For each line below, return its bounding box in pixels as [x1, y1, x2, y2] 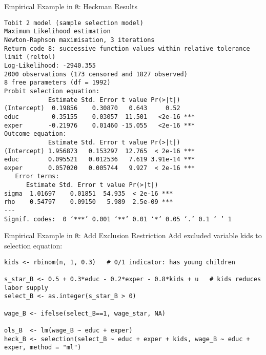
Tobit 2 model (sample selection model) [4, 19, 144, 27]
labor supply [4, 284, 48, 291]
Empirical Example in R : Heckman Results [4, 1, 137, 11]
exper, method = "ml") [4, 344, 81, 351]
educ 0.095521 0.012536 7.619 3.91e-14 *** [4, 156, 195, 163]
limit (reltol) [4, 53, 56, 61]
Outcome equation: [4, 130, 67, 138]
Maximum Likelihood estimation [4, 28, 111, 35]
